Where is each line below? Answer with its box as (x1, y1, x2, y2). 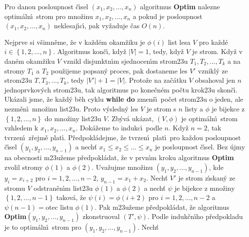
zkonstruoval (82, 211, 120, 221)
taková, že (56, 192, 86, 202)
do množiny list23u (44, 113, 101, 123)
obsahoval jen (195, 75, 235, 85)
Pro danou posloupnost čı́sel (4, 1, 88, 11)
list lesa (168, 36, 191, 47)
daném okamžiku (4, 55, 55, 66)
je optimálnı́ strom (181, 113, 238, 123)
